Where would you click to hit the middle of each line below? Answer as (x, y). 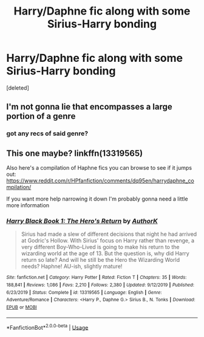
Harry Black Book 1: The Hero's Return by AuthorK (82, 221)
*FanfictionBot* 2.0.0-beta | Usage (47, 327)
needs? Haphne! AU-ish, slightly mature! (72, 266)
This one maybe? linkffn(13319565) (75, 153)
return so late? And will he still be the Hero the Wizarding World (100, 260)
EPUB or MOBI (22, 307)
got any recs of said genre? (47, 133)
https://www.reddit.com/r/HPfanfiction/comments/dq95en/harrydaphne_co (100, 181)
